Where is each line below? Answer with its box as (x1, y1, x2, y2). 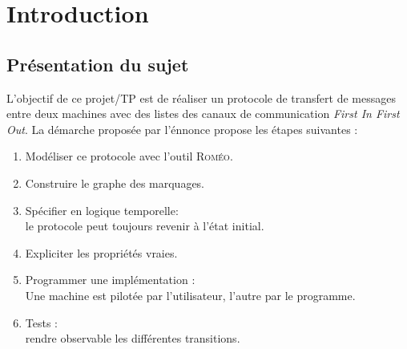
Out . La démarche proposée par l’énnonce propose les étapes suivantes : (6, 120, 358, 137)
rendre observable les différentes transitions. (25, 330, 240, 347)
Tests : (25, 314, 58, 331)
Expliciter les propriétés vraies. (25, 244, 178, 261)
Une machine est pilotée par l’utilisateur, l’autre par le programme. (25, 286, 356, 303)
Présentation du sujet (6, 51, 189, 76)
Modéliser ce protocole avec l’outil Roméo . (25, 148, 233, 164)
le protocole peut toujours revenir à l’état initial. (25, 217, 264, 234)
